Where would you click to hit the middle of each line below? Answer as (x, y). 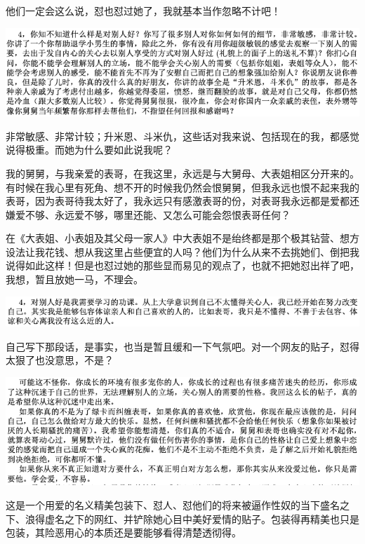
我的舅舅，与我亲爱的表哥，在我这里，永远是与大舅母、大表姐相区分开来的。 (182, 173)
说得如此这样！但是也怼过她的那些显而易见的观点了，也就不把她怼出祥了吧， (182, 265)
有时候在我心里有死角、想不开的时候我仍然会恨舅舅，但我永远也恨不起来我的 (182, 187)
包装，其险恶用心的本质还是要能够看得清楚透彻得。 (124, 532)
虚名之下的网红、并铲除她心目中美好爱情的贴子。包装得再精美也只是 (202, 518)
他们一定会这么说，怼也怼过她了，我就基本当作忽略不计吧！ (143, 11)
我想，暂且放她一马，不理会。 (74, 279)
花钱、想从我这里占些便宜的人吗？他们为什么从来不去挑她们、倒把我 (202, 251)
